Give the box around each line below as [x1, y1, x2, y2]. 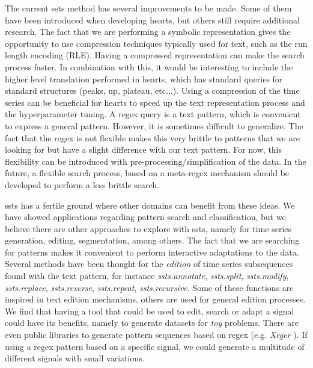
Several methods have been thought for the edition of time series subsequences [5, 257, 293, 270]
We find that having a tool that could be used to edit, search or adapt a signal [5, 304, 294, 317]
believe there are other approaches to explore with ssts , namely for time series [5, 222, 292, 235]
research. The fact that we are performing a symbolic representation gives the [5, 25, 291, 38]
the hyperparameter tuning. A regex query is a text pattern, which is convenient [5, 108, 301, 120]
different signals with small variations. [5, 352, 145, 364]
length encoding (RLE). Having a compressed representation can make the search [5, 49, 305, 61]
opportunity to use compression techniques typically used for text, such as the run [5, 37, 308, 49]
